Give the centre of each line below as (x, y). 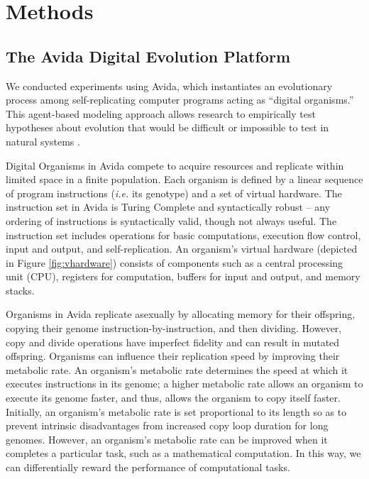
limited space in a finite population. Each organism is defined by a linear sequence (184, 179)
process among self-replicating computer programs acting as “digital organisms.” (180, 100)
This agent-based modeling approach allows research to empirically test (161, 113)
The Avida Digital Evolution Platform (148, 56)
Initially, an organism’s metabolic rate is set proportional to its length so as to (176, 411)
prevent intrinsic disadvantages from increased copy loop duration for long (167, 425)
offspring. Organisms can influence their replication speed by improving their (173, 356)
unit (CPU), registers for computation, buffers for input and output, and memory (183, 276)
